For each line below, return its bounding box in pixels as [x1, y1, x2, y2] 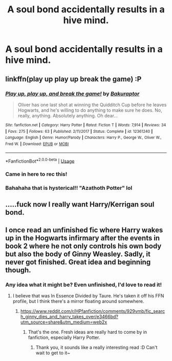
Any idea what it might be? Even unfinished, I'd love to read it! [5, 281, 162, 288]
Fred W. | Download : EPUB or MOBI [5, 141, 69, 147]
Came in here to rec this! [5, 171, 68, 178]
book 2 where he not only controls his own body [5, 242, 162, 250]
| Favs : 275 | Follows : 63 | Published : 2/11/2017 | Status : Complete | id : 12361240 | [5, 129, 153, 134]
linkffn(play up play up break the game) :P [5, 74, 142, 83]
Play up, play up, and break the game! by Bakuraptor [5, 90, 140, 97]
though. [5, 266, 32, 274]
